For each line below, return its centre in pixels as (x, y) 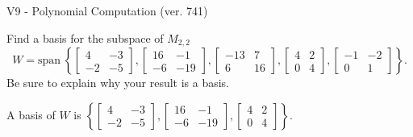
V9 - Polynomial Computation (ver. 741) (107, 10)
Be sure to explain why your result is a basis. (118, 83)
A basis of (31, 114)
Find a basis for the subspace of (85, 37)
